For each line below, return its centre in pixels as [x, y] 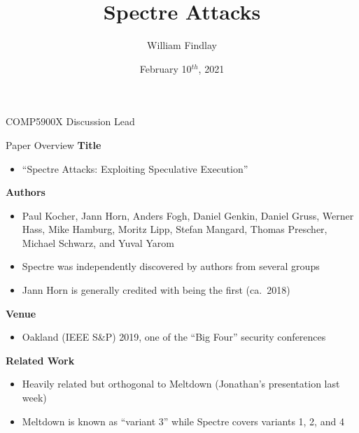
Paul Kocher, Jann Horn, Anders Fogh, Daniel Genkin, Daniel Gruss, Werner [188, 215]
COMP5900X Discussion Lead [70, 121]
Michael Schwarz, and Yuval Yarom [98, 242]
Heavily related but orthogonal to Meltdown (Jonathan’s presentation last [181, 384]
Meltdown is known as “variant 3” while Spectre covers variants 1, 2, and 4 [183, 421]
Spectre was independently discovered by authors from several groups [171, 266]
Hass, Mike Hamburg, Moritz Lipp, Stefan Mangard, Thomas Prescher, [175, 229]
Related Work [40, 360]
